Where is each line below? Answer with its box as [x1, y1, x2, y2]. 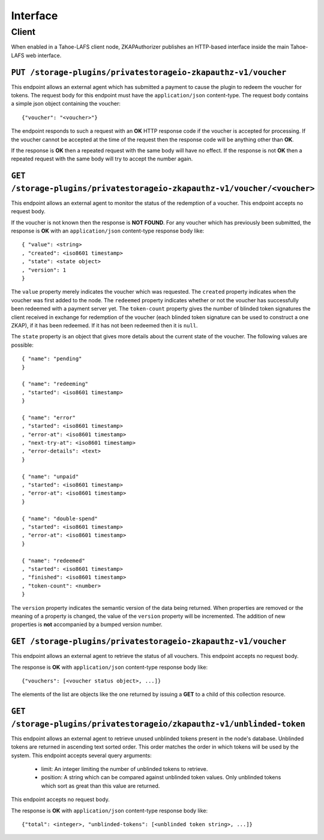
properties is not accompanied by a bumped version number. [11, 621, 163, 628]
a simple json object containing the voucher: [11, 100, 121, 108]
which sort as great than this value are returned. [41, 782, 160, 790]
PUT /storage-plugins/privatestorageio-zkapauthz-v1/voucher [11, 67, 287, 78]
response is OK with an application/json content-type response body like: [11, 227, 205, 234]
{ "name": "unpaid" [22, 473, 79, 480]
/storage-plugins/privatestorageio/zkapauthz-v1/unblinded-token [11, 719, 305, 729]
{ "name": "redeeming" [22, 380, 89, 388]
